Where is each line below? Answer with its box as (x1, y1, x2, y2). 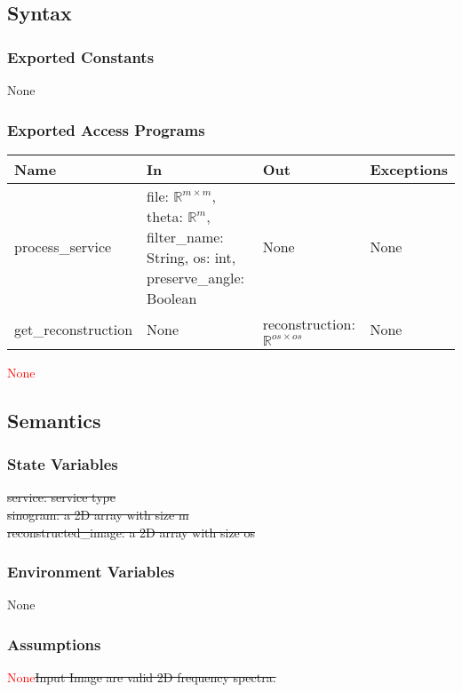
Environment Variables (7, 561, 175, 583)
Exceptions (370, 158, 448, 179)
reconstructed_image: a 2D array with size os (7, 522, 255, 541)
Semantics (7, 406, 101, 433)
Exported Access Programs (7, 118, 205, 140)
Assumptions (7, 632, 101, 655)
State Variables (7, 453, 118, 475)
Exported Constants (7, 45, 155, 68)
